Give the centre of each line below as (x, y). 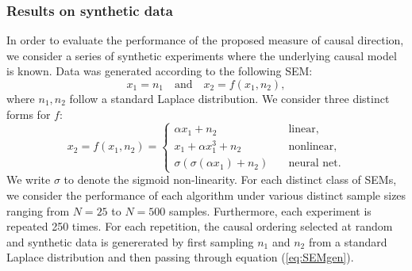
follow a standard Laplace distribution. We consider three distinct (229, 98)
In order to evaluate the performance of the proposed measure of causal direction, (205, 40)
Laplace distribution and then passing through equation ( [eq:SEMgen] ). (180, 257)
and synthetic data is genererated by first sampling (130, 241)
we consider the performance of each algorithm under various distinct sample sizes (206, 195)
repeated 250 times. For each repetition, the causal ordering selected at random (200, 226)
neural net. (315, 164)
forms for (29, 114)
